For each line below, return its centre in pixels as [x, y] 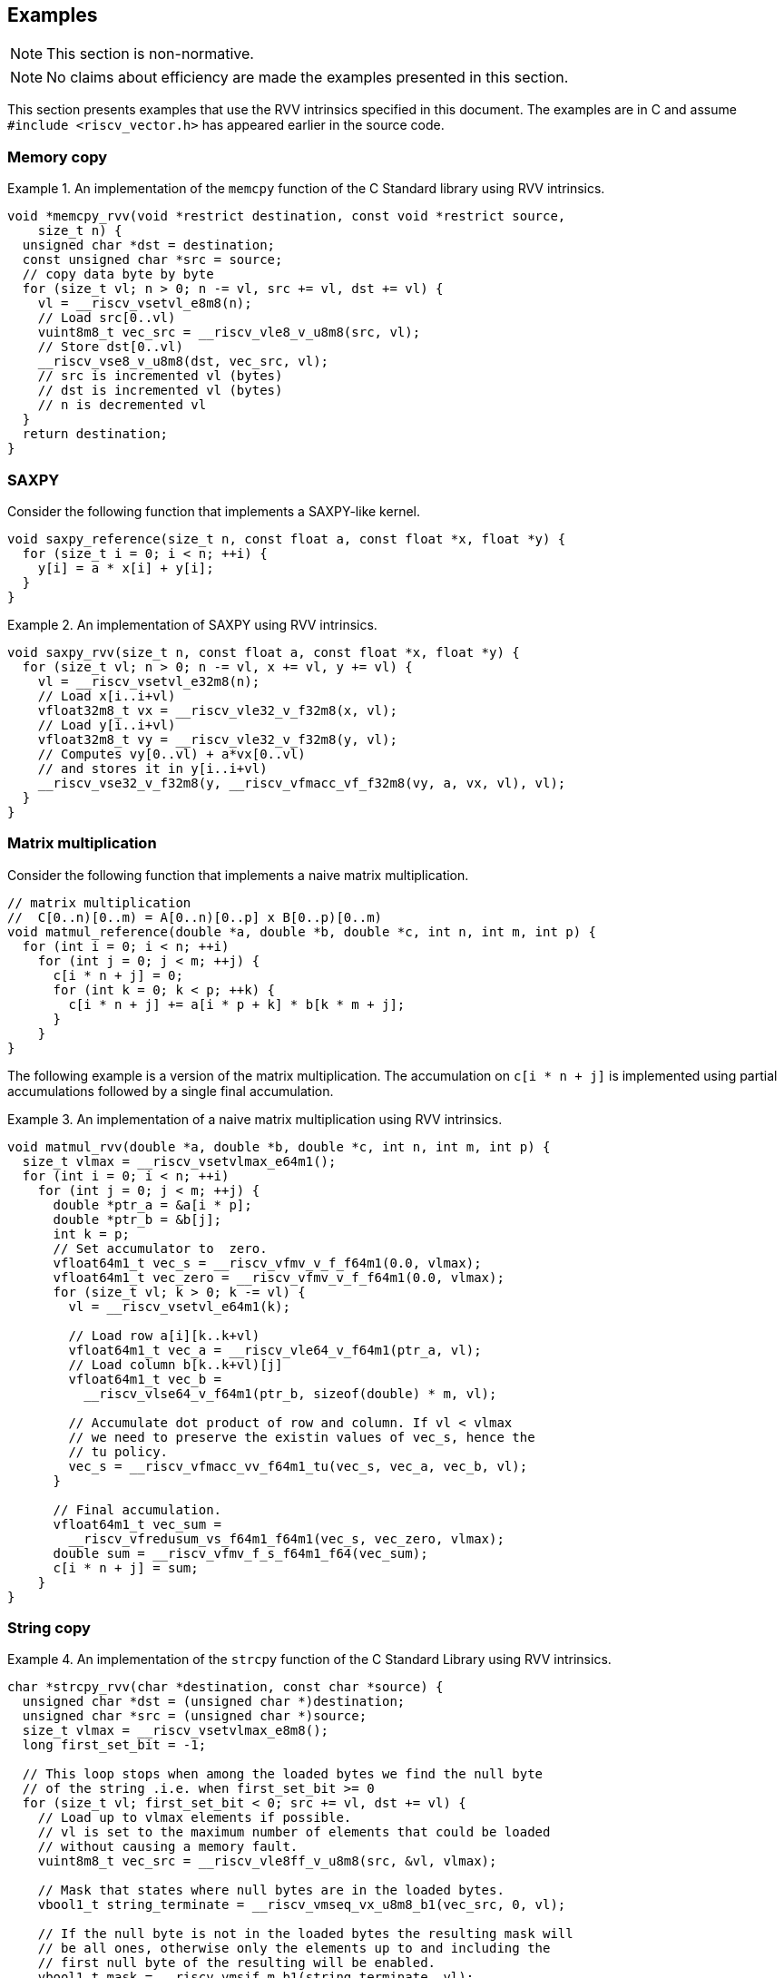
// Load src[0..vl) [107, 318]
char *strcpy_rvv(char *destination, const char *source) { [225, 1687]
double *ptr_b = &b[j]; [137, 1219]
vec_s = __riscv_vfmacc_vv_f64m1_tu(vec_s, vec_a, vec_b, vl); [298, 1466]
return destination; [95, 434]
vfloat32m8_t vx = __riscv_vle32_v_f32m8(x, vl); [217, 710]
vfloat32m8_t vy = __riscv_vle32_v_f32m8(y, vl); [217, 739]
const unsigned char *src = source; [152, 260]
